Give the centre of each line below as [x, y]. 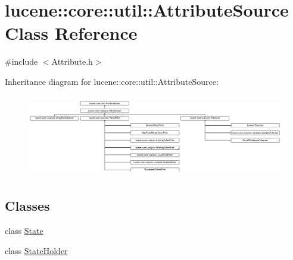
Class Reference [71, 33]
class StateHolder [36, 250]
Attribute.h [72, 61]
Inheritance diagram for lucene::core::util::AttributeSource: [112, 81]
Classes [27, 206]
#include [21, 61]
